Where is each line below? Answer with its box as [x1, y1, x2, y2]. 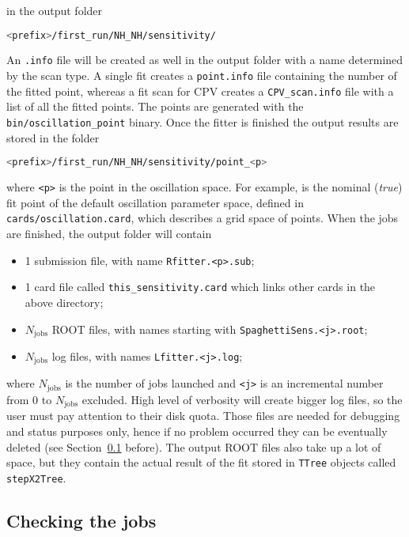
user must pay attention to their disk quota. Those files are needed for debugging [6, 407, 400, 424]
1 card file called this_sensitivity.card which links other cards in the [25, 278, 376, 295]
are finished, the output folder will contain [6, 225, 212, 242]
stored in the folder [6, 129, 100, 146]
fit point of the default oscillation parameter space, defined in [6, 194, 304, 210]
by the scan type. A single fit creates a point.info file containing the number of [6, 67, 397, 84]
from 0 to [6, 391, 52, 407]
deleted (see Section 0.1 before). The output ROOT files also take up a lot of [6, 438, 381, 455]
